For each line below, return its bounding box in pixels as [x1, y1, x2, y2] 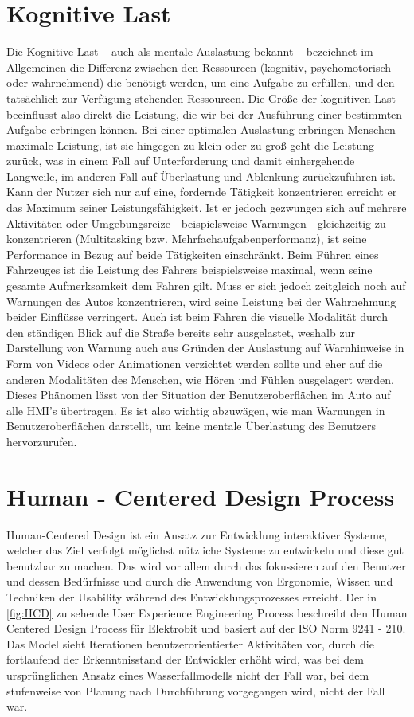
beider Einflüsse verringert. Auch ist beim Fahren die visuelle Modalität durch [6, 308, 388, 325]
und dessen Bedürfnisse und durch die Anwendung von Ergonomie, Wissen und [6, 573, 393, 590]
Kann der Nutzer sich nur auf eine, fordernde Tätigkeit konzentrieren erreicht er [6, 183, 397, 200]
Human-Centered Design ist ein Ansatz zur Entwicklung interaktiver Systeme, [6, 526, 388, 543]
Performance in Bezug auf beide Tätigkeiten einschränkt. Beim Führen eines [6, 245, 379, 262]
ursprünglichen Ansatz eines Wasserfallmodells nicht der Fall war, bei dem [6, 667, 369, 684]
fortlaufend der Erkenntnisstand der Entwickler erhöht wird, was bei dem [6, 651, 364, 668]
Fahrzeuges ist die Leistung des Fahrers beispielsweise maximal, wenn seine [6, 261, 373, 278]
